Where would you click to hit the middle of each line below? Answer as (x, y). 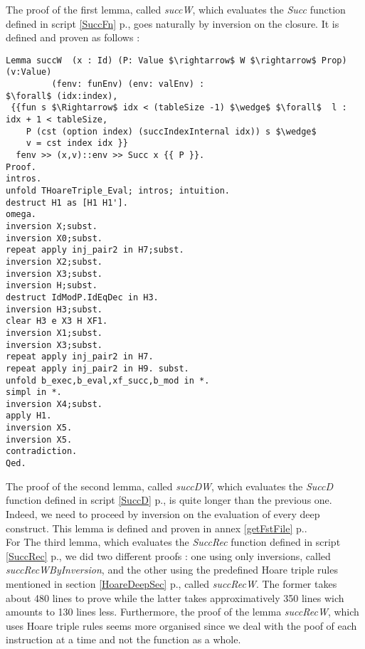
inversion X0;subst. (54, 238)
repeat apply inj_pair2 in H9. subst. (97, 368)
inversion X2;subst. (54, 262)
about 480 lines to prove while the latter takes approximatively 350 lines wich (175, 597)
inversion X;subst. (52, 226)
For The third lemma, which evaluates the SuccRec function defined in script (173, 542)
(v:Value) (29, 72)
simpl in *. (34, 392)
